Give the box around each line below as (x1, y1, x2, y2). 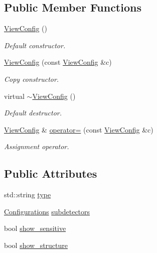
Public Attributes (4, 166, 97, 181)
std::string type (4, 189, 51, 200)
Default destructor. (4, 107, 62, 118)
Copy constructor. (4, 73, 59, 84)
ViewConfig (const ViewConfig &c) (4, 57, 112, 67)
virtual (4, 90, 25, 101)
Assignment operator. (4, 141, 69, 152)
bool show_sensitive (4, 223, 66, 233)
